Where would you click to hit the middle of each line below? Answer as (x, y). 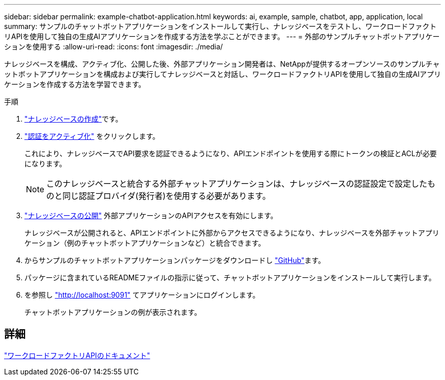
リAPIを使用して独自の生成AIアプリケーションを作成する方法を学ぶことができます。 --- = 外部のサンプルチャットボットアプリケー (222, 36)
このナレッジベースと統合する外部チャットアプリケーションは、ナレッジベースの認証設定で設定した (237, 184)
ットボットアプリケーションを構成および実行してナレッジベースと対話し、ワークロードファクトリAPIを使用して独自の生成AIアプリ (222, 74)
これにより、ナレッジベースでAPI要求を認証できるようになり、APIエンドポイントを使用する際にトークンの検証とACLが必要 (231, 153)
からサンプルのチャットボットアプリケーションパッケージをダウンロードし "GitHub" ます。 (175, 260)
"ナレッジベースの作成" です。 (73, 119)
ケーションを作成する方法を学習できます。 (75, 84)
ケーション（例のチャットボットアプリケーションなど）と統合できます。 (145, 243)
